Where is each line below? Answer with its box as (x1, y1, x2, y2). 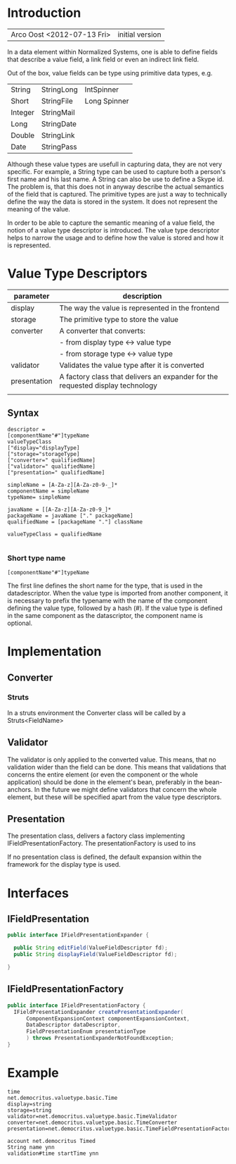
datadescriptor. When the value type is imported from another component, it (7, 588, 228, 597)
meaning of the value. (7, 204, 70, 213)
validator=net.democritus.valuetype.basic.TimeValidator (7, 1113, 178, 1120)
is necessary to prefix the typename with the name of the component (7, 596, 208, 605)
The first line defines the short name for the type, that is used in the (7, 581, 203, 590)
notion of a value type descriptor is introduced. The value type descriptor (7, 225, 220, 234)
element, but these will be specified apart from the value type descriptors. (7, 793, 222, 801)
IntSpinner (84, 85, 119, 94)
